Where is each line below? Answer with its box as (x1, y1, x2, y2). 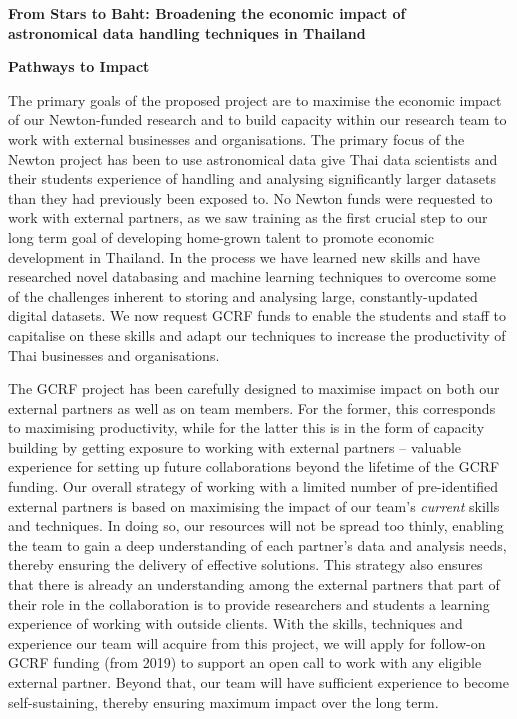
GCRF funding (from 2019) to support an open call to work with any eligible (8, 652, 482, 673)
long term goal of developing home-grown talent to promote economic (8, 226, 434, 247)
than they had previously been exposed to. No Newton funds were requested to (8, 187, 493, 208)
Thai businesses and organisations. (8, 344, 220, 365)
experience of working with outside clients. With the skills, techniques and (8, 613, 463, 634)
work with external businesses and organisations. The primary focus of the (8, 128, 465, 149)
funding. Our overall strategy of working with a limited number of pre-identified (8, 476, 498, 497)
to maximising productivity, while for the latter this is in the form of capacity (8, 417, 485, 438)
